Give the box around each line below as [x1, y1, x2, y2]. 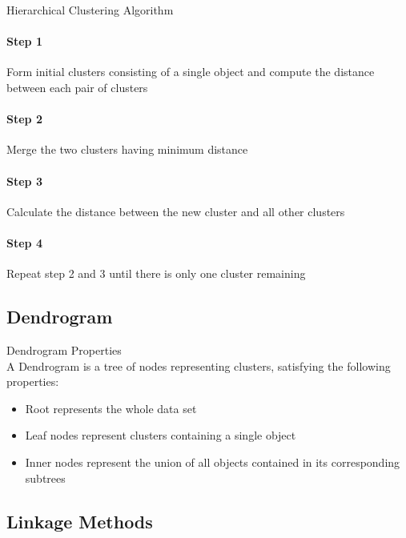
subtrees [25, 469, 66, 486]
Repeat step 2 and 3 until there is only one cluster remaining [6, 265, 306, 282]
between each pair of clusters [6, 78, 148, 95]
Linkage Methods [6, 508, 153, 533]
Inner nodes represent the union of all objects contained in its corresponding [25, 453, 400, 470]
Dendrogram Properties [6, 341, 122, 358]
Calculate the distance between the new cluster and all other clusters [6, 203, 345, 219]
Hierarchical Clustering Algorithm [6, 2, 174, 18]
